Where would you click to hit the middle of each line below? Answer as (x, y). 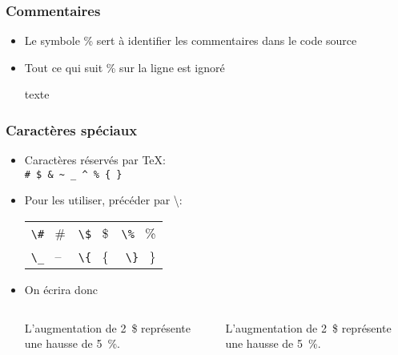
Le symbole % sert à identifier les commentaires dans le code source (191, 40)
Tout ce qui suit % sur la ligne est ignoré (125, 67)
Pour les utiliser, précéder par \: (103, 200)
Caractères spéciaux (72, 129)
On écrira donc (61, 290)
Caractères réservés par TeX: (95, 160)
